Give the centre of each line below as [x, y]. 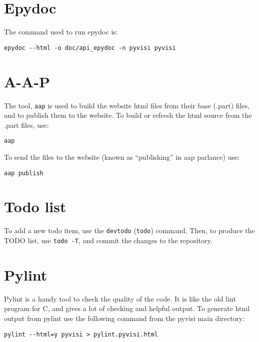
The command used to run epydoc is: [61, 32]
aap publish [24, 173]
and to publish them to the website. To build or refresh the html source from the [128, 115]
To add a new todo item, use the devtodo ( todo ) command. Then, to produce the [129, 230]
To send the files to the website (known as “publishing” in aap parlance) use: [122, 157]
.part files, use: [26, 125]
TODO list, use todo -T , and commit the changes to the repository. [108, 240]
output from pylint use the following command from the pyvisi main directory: [124, 318]
